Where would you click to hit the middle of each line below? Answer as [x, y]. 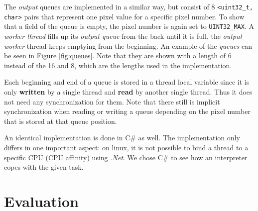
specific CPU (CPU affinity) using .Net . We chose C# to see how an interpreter [126, 157]
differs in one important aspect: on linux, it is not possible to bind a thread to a [126, 147]
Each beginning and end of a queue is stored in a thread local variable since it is [127, 82]
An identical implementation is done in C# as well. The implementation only [122, 138]
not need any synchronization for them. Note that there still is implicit [112, 101]
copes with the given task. [44, 167]
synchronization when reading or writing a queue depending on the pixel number [127, 111]
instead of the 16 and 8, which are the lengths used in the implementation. [118, 65]
